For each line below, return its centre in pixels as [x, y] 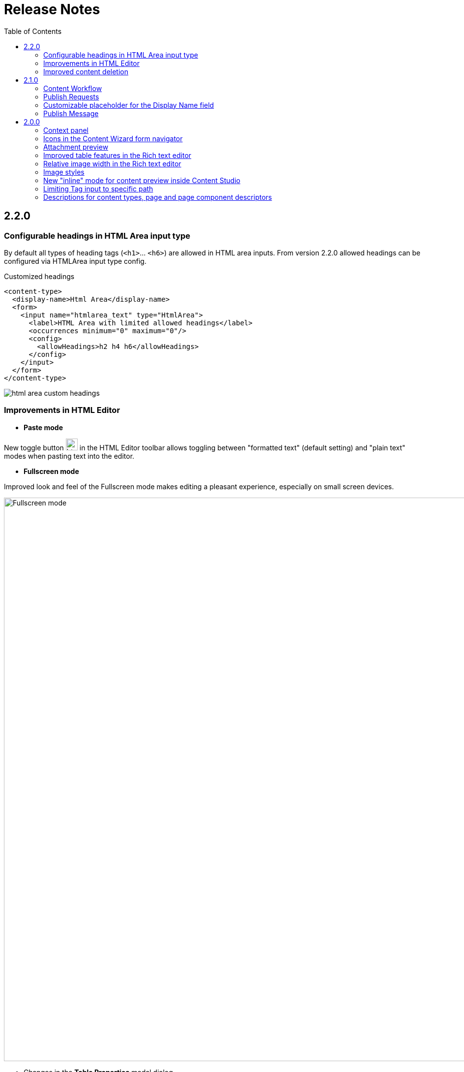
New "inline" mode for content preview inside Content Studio [142, 180]
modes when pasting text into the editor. [69, 456]
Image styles [64, 172]
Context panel [66, 130]
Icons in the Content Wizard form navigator [113, 138]
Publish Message [71, 113]
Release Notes [52, 9]
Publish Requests [71, 96]
